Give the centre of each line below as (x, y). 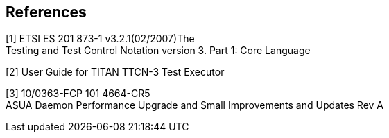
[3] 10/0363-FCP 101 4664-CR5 (78, 94)
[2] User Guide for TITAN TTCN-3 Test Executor (115, 72)
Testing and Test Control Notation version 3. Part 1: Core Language (158, 51)
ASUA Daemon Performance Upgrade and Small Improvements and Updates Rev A (195, 105)
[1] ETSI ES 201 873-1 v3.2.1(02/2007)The (100, 39)
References (46, 12)
